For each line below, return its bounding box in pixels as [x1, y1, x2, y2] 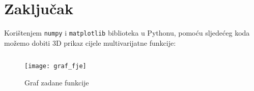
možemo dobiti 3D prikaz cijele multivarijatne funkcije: [4, 37, 176, 48]
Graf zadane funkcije [24, 77, 89, 88]
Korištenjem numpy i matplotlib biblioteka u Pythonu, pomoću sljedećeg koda [4, 27, 250, 38]
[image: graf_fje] [24, 63, 87, 70]
